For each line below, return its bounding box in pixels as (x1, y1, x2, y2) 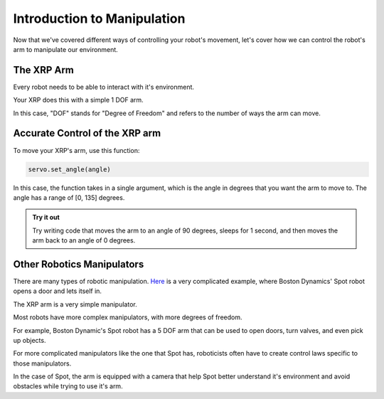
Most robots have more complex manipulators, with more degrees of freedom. (13, 313, 242, 321)
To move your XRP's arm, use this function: (13, 146, 140, 154)
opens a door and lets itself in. (13, 287, 102, 295)
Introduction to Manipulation (13, 11, 186, 26)
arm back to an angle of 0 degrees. (32, 236, 136, 245)
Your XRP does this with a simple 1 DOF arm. (13, 96, 144, 105)
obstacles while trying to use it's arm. (13, 382, 124, 390)
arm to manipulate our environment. (13, 45, 119, 53)
